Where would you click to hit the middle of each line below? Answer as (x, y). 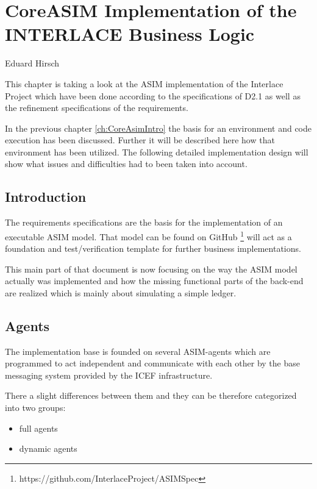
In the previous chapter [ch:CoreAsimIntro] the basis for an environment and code (158, 128)
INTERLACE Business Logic (130, 34)
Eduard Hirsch (32, 63)
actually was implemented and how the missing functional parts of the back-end (154, 281)
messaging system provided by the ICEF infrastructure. (109, 375)
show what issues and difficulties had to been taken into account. (126, 164)
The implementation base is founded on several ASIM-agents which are (138, 351)
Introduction (46, 197)
